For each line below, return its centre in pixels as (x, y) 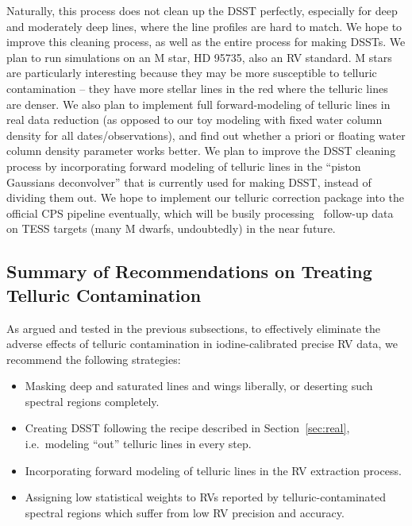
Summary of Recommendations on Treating (189, 271)
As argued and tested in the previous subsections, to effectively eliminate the (194, 328)
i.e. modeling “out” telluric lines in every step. (138, 444)
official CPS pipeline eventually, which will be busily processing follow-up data (200, 213)
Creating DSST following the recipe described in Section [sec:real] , (187, 428)
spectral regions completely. (92, 401)
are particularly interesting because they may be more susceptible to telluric (192, 73)
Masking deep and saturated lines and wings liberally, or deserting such (199, 386)
